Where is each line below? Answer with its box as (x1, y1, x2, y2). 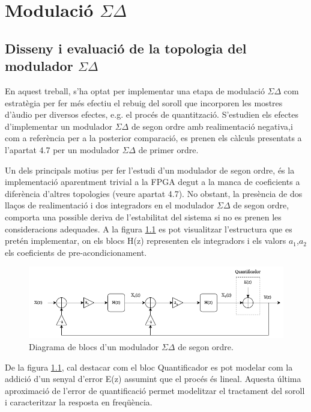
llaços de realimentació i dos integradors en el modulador (5, 199, 214, 211)
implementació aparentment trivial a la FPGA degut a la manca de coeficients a (5, 175, 300, 188)
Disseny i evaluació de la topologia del (5, 38, 247, 57)
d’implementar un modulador (5, 120, 113, 132)
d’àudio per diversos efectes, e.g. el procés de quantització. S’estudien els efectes (5, 108, 299, 121)
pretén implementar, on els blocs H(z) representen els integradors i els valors (5, 234, 286, 247)
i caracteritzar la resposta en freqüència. (5, 396, 152, 408)
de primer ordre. (138, 143, 199, 156)
